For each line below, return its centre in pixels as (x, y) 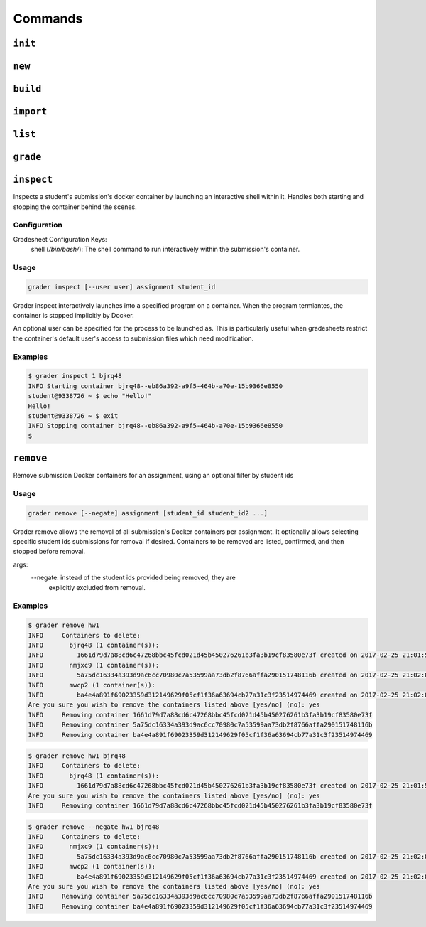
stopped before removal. (49, 552)
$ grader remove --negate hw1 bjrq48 (94, 827)
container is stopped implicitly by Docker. (73, 315)
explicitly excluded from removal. (97, 587)
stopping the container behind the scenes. (75, 207)
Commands (48, 18)
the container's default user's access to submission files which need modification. (133, 338)
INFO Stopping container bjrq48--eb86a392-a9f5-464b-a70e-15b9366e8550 (155, 426)
